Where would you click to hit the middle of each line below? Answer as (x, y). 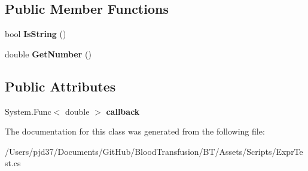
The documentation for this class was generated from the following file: (135, 131)
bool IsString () (36, 34)
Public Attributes (60, 86)
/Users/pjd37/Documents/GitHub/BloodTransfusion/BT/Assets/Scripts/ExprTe (154, 151)
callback (123, 111)
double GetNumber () (48, 54)
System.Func (28, 111)
